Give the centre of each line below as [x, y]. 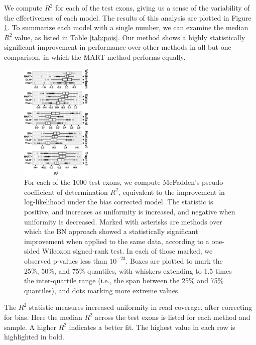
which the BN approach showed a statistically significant [111, 231]
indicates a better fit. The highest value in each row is [152, 327]
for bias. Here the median [43, 317]
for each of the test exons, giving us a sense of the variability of [152, 8]
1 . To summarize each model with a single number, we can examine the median [126, 27]
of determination [82, 192]
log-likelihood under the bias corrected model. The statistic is [119, 202]
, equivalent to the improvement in [171, 192]
